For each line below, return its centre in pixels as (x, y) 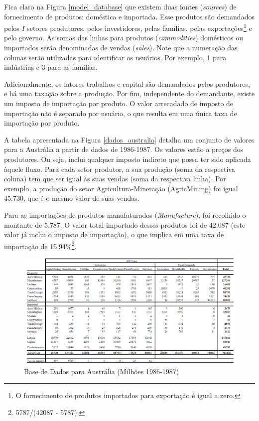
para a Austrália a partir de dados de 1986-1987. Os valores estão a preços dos (124, 149)
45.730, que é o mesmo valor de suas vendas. (72, 198)
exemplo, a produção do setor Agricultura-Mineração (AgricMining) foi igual (121, 188)
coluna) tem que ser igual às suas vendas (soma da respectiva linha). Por (115, 179)
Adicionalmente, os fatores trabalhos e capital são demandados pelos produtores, (127, 83)
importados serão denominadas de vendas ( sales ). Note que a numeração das (121, 48)
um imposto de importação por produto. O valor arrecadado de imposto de (119, 103)
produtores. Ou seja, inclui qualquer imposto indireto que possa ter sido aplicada (128, 159)
